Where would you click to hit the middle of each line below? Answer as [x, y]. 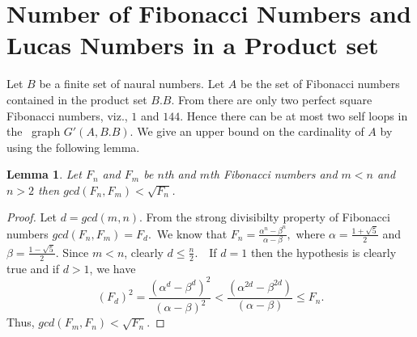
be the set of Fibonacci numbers [320, 84]
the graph [34, 131]
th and [180, 174]
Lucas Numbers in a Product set [193, 45]
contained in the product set [77, 99]
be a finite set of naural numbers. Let [132, 84]
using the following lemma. [73, 147]
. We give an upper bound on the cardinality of [247, 131]
